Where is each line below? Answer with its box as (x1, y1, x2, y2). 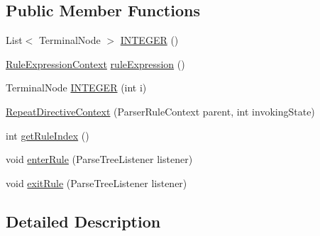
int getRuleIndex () (6, 128, 89, 142)
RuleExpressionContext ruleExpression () (6, 56, 185, 71)
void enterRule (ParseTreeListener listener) (6, 152, 193, 167)
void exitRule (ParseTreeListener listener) (6, 175, 187, 190)
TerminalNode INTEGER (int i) (6, 80, 147, 95)
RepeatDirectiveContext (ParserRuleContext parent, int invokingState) (6, 103, 315, 118)
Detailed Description (6, 210, 161, 232)
